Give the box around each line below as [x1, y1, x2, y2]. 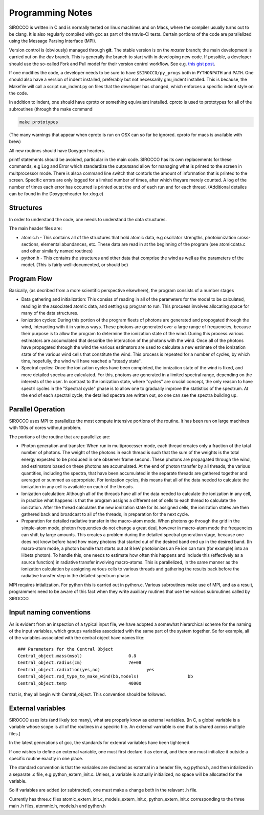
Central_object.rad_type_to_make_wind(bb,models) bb [18, 674, 193, 679]
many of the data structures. [21, 310, 79, 316]
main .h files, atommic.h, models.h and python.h [9, 803, 106, 809]
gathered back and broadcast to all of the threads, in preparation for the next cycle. [21, 511, 189, 517]
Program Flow [9, 274, 52, 283]
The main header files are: [9, 226, 62, 231]
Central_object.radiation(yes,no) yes [18, 667, 154, 672]
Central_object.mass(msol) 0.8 [18, 653, 136, 659]
